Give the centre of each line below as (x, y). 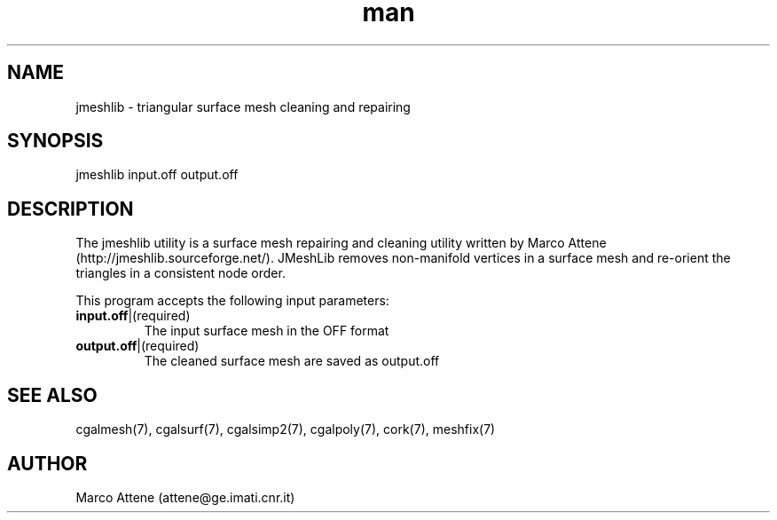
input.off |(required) (133, 316)
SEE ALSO (52, 395)
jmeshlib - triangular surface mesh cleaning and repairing (243, 106)
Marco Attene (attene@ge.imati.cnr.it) (185, 497)
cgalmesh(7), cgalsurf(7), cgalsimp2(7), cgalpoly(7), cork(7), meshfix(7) (286, 429)
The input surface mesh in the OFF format (267, 331)
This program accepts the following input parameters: (232, 301)
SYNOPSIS (55, 141)
